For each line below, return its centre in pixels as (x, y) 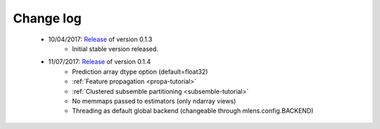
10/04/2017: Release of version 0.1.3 (100, 39)
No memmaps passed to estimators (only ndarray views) (154, 101)
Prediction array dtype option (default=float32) (140, 72)
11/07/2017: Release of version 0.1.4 (100, 62)
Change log (47, 18)
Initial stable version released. (115, 48)
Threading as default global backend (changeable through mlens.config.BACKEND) (193, 111)
